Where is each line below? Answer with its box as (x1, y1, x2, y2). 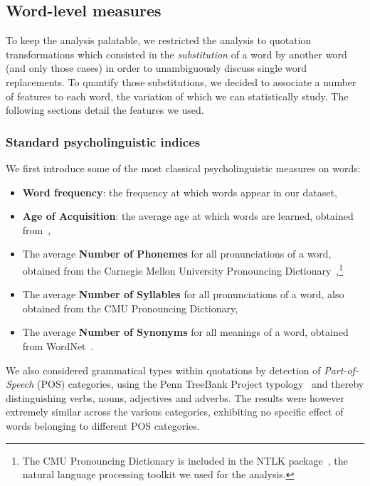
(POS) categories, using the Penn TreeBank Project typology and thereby (37, 376, 364, 391)
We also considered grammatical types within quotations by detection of (6, 362, 321, 377)
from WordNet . (22, 338, 94, 353)
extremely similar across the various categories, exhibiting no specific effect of (6, 404, 344, 419)
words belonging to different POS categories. (6, 418, 200, 433)
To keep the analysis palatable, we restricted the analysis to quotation (6, 33, 312, 48)
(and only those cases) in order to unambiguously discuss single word (6, 60, 307, 75)
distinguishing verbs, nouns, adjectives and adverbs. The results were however (6, 390, 345, 405)
